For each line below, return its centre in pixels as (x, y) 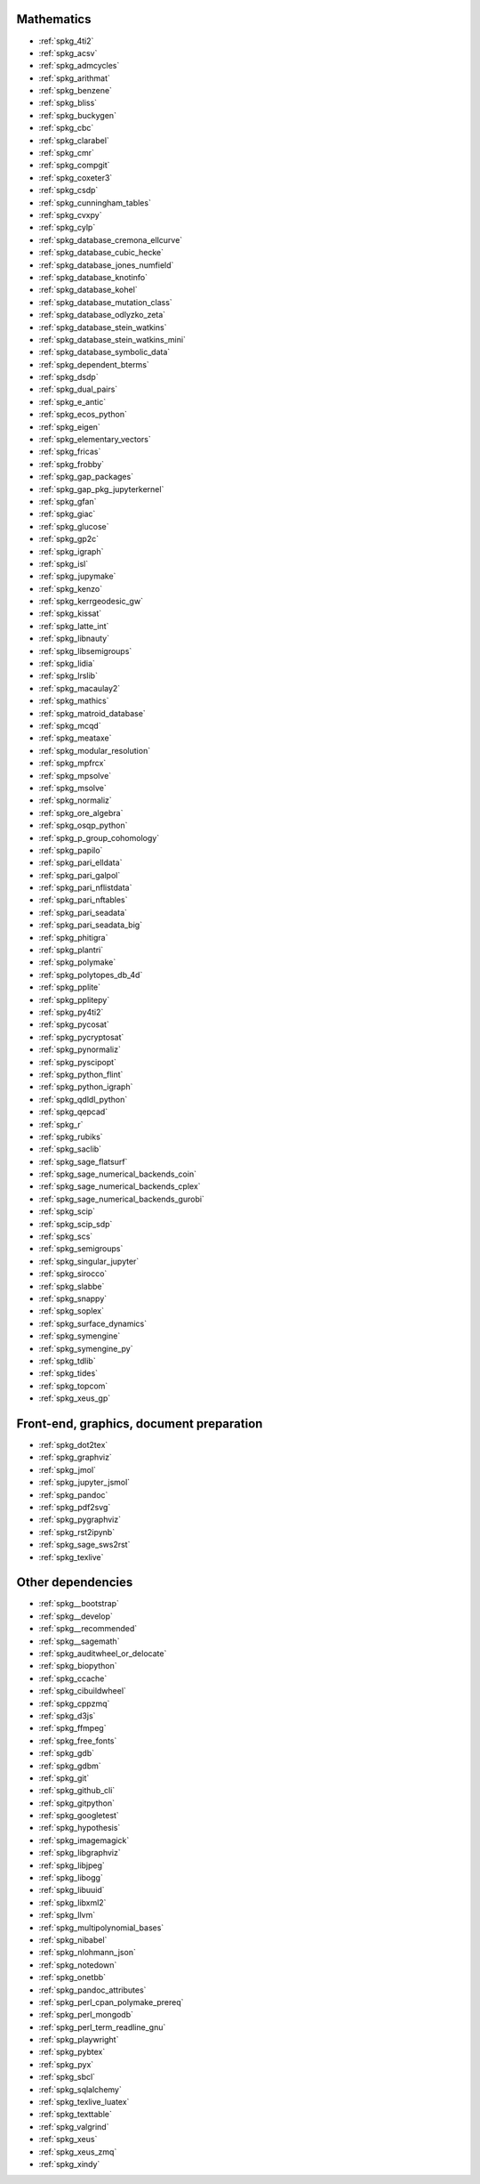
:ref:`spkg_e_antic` (72, 401)
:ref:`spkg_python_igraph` (86, 1087)
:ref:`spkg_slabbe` (72, 1286)
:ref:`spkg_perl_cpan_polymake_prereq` (111, 2002)
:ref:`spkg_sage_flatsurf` (83, 1161)
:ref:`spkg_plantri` (71, 950)
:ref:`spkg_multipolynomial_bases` (101, 1928)
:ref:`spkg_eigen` (70, 426)
